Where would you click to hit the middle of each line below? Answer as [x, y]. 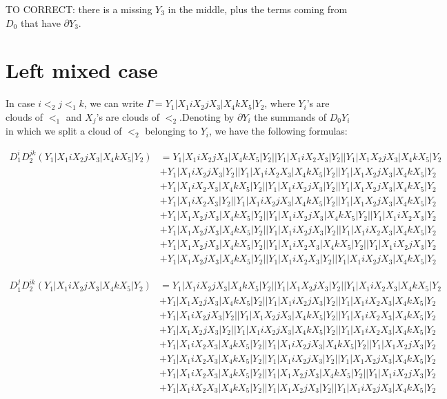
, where [280, 103]
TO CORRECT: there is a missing [79, 9]
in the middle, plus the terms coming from [258, 9]
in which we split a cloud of [64, 131]
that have [40, 22]
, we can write [113, 103]
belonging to [171, 131]
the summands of [290, 116]
